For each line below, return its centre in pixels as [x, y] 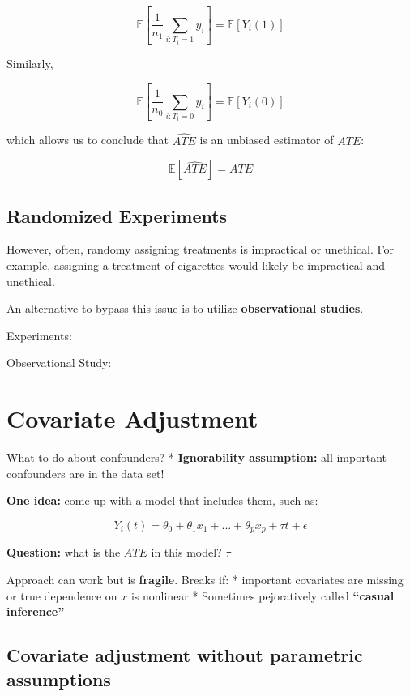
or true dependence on [62, 595]
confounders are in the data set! [85, 473]
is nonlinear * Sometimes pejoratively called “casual [263, 595]
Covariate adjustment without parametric [185, 655]
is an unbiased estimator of [267, 140]
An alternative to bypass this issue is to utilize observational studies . [185, 308]
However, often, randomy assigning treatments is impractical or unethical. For [200, 249]
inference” [36, 611]
